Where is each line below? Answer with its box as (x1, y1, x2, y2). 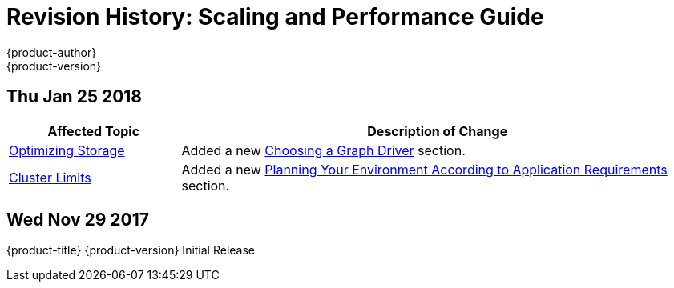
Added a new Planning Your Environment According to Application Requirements (181, 161, 668, 178)
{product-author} (6, 45, 97, 59)
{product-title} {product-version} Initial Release (6, 243, 256, 258)
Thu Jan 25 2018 (6, 86, 143, 107)
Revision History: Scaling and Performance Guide (6, 3, 544, 30)
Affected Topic (47, 122, 140, 139)
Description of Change (367, 122, 508, 139)
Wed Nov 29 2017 (6, 210, 150, 230)
